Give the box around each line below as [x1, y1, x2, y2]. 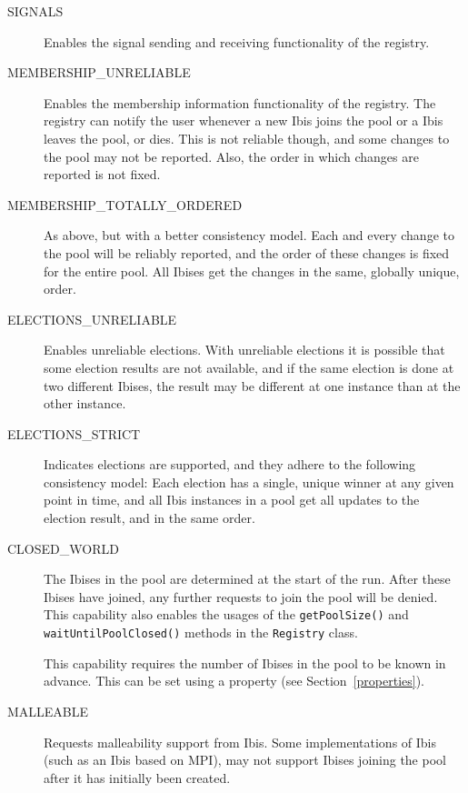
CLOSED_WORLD [7, 538, 119, 557]
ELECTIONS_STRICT [7, 424, 141, 443]
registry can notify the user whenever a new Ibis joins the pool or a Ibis [44, 111, 443, 130]
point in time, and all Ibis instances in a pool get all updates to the [44, 490, 420, 509]
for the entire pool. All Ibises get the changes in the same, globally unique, [44, 261, 460, 280]
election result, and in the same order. [44, 508, 255, 527]
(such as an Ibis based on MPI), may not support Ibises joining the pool [44, 750, 446, 769]
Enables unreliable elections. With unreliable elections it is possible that [44, 340, 445, 359]
